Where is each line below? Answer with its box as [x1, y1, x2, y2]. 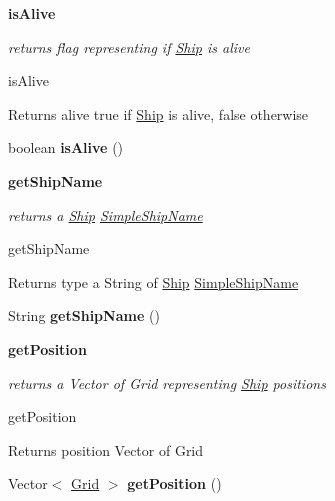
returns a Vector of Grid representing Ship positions [8, 372, 326, 393]
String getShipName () [8, 305, 160, 326]
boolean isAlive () [8, 137, 124, 158]
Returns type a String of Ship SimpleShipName [8, 271, 299, 292]
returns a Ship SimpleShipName [8, 204, 203, 225]
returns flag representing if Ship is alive [8, 36, 250, 57]
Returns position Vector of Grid [8, 439, 204, 460]
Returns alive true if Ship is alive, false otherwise [8, 103, 309, 124]
